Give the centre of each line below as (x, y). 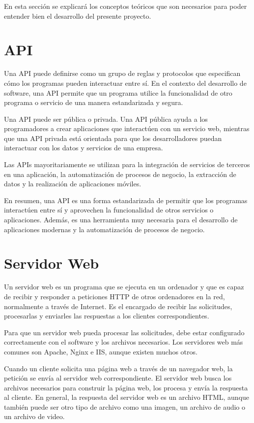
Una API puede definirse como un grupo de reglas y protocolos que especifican (122, 73)
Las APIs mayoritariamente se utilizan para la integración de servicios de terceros (127, 164)
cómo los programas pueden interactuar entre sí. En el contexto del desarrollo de (125, 83)
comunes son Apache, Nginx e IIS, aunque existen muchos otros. (101, 351)
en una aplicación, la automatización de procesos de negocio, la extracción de (120, 174)
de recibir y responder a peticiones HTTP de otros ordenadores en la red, (114, 296)
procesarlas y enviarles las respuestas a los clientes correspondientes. (107, 316)
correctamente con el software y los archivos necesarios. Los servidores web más (124, 342)
